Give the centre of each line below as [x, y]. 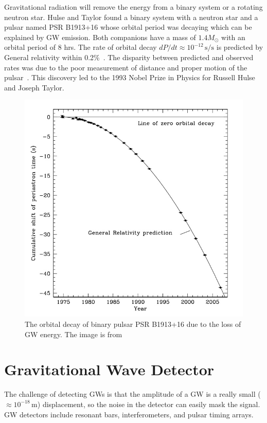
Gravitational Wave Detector [109, 369]
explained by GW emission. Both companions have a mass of [100, 37]
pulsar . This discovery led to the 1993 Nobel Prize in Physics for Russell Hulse [130, 77]
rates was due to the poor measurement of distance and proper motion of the [126, 67]
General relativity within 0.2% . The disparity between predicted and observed [129, 57]
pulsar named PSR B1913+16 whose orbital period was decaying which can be [128, 27]
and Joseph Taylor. [34, 87]
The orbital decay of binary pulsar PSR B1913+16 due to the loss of [133, 324]
